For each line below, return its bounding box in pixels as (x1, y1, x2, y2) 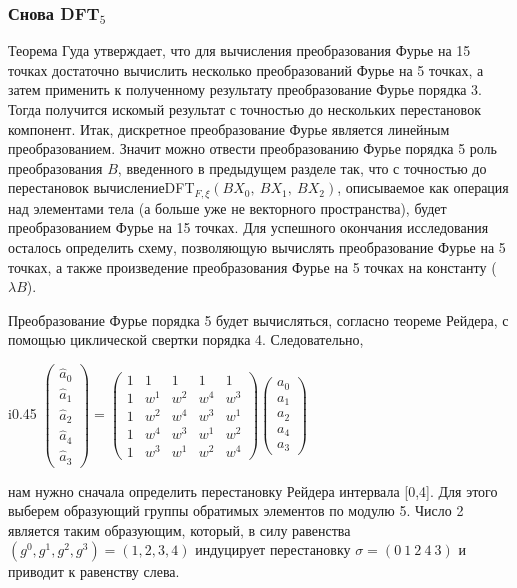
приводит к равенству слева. (8, 561, 180, 582)
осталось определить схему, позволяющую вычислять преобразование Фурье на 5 (8, 237, 506, 258)
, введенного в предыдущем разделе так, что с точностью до (117, 157, 487, 178)
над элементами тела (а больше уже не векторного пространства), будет (8, 197, 447, 218)
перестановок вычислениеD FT (8, 177, 195, 198)
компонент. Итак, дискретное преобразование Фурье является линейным (8, 118, 450, 139)
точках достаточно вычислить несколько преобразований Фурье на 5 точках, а (8, 59, 484, 80)
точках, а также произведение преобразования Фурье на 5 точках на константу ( (8, 256, 497, 277)
